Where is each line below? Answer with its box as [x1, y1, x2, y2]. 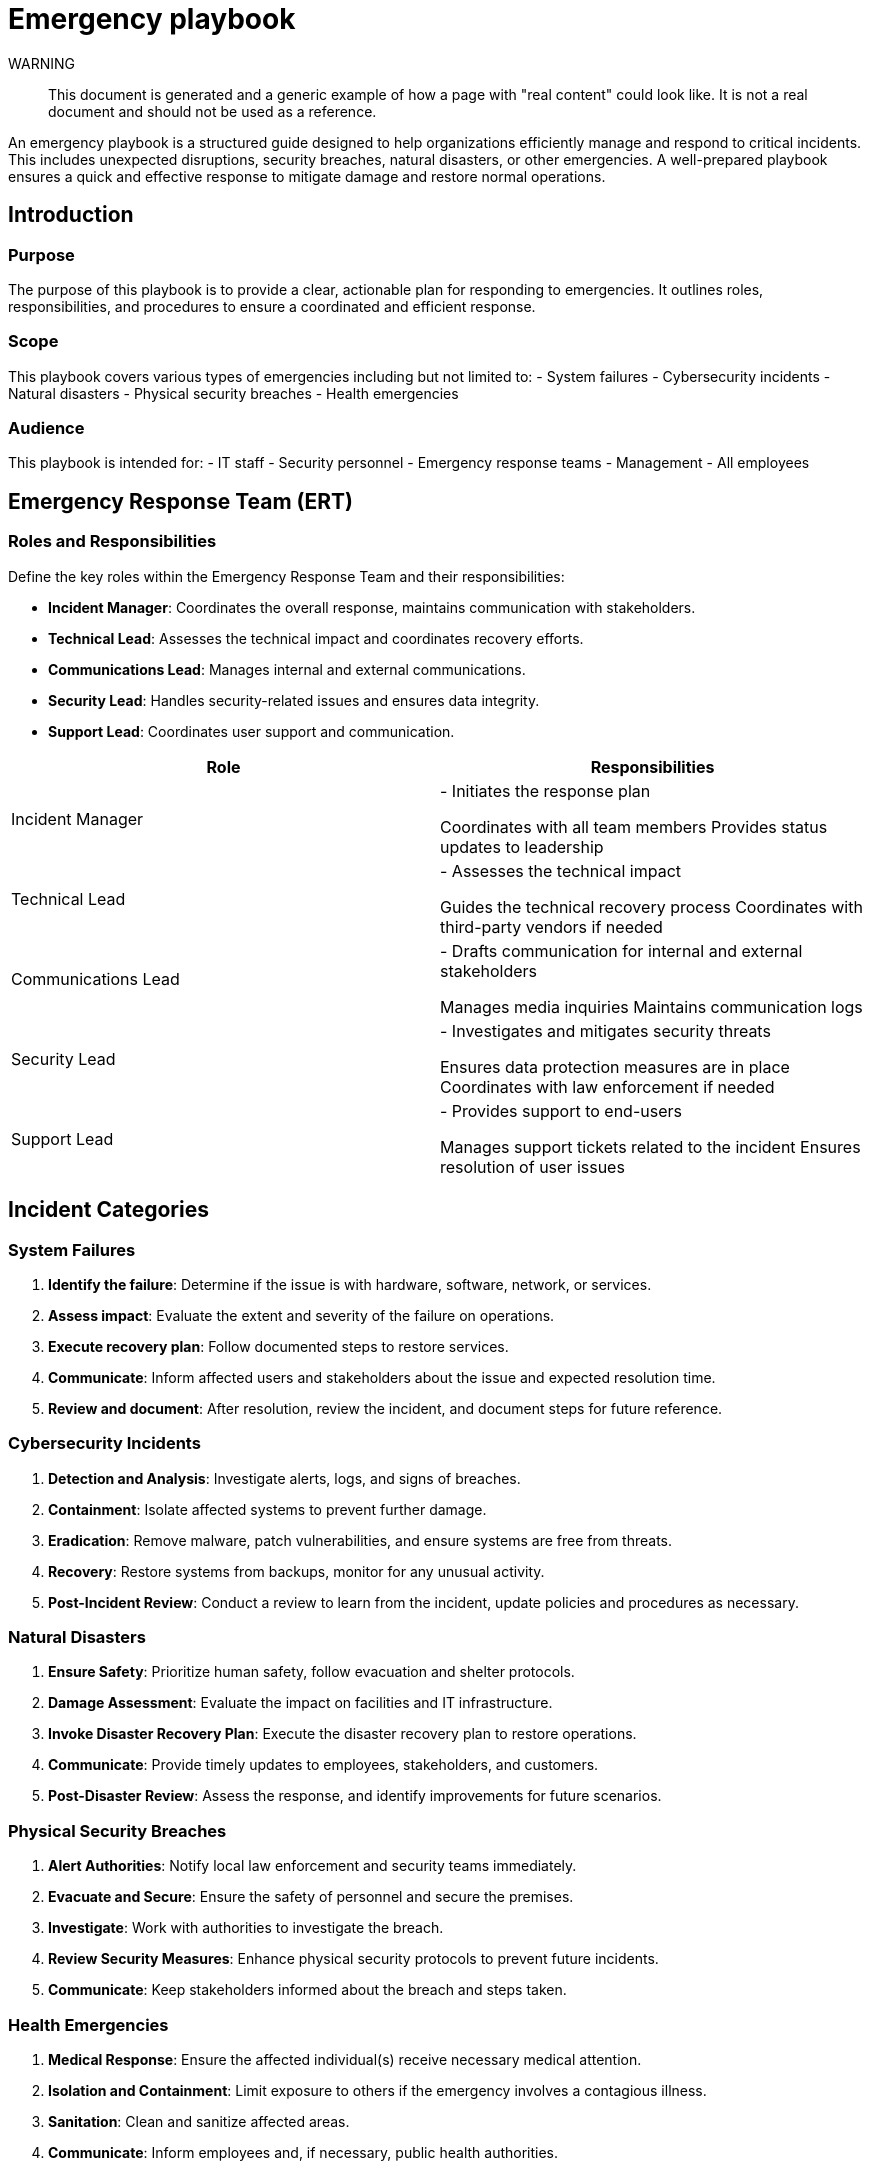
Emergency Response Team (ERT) [8, 488, 353, 514]
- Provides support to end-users [440, 1100, 682, 1121]
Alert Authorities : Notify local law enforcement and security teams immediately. [48, 1857, 577, 1875]
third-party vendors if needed [440, 916, 663, 937]
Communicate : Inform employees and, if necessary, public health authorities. [48, 2143, 559, 2161]
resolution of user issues [440, 1156, 625, 1177]
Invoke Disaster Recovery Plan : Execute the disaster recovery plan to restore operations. [48, 1725, 637, 1743]
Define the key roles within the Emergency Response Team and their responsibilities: [8, 567, 565, 585]
